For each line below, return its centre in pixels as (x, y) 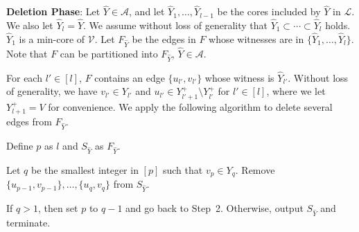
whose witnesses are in (256, 38)
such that (183, 169)
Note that (27, 53)
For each (24, 77)
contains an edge (130, 77)
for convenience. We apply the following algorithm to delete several (190, 106)
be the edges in (164, 38)
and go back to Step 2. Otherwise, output (214, 207)
